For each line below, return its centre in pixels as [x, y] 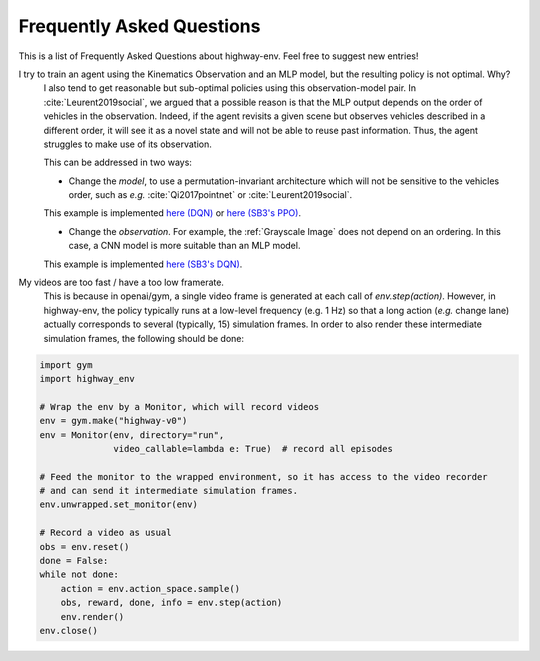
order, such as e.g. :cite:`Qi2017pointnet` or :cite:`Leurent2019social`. [210, 195]
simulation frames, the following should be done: [144, 338]
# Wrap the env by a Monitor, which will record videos [179, 406]
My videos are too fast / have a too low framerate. [121, 282]
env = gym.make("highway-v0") [113, 421]
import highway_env [87, 378]
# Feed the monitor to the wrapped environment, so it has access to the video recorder [264, 476]
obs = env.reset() [84, 546]
